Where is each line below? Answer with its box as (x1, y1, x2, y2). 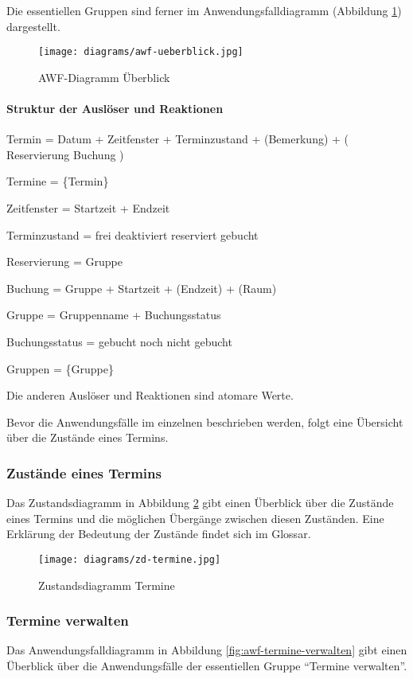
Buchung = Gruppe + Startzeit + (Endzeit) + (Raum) (6, 279, 277, 296)
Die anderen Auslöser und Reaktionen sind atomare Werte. (6, 387, 294, 404)
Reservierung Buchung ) (6, 146, 124, 162)
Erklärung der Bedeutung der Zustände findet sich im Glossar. (6, 525, 311, 542)
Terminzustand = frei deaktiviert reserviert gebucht (6, 226, 259, 243)
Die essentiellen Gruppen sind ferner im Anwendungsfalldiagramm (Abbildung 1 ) (6, 2, 402, 18)
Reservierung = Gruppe (6, 253, 123, 270)
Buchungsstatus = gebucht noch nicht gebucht (6, 333, 232, 349)
